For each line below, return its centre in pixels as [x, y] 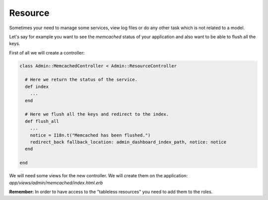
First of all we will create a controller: [47, 52]
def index [37, 86]
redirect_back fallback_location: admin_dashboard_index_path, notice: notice [128, 142]
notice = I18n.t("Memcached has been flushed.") [90, 135]
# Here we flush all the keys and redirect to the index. [97, 114]
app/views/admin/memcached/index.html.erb [56, 183]
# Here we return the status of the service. [81, 80]
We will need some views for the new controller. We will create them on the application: [99, 176]
